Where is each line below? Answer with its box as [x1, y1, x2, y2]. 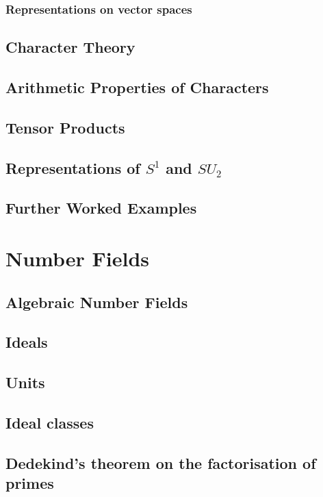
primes [5, 472, 54, 494]
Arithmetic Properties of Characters [5, 77, 269, 98]
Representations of [5, 157, 140, 178]
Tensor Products [5, 116, 125, 138]
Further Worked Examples [5, 197, 197, 218]
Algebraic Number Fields [5, 291, 188, 312]
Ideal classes [5, 411, 94, 433]
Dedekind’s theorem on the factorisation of [5, 452, 316, 473]
